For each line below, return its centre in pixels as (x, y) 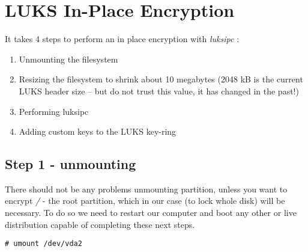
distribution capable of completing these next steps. (100, 224)
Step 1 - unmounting (71, 164)
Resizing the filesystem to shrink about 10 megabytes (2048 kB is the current (161, 79)
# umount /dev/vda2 (44, 244)
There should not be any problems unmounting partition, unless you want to (146, 189)
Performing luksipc (54, 111)
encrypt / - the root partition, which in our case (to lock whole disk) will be (145, 201)
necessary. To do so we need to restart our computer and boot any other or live (151, 213)
